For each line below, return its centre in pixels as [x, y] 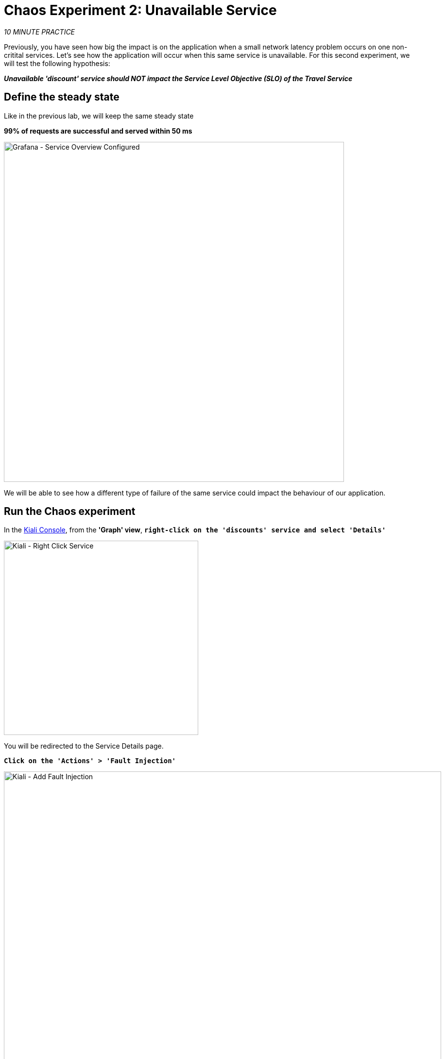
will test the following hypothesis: [57, 63]
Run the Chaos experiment [70, 512]
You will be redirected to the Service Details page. [84, 746]
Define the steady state [62, 97]
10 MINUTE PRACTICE [40, 32]
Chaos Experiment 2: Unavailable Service [140, 10]
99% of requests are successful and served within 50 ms [98, 131]
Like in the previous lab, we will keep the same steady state [99, 116]
